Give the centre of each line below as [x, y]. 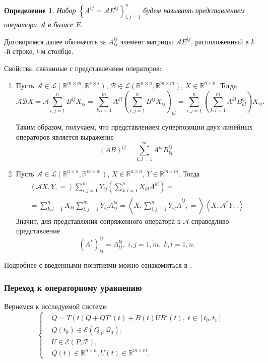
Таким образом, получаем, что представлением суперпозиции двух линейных [134, 127]
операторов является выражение [65, 136]
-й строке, [19, 51]
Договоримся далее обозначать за [55, 41]
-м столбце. [56, 51]
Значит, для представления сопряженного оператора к [98, 221]
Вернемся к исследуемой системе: [56, 306]
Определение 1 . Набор [40, 10]
